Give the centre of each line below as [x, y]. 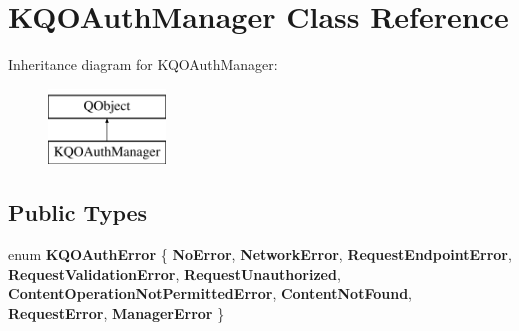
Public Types [78, 212]
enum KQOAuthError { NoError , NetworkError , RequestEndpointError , [260, 254]
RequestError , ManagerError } [116, 312]
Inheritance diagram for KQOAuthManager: [143, 64]
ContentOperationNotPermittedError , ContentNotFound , [210, 293]
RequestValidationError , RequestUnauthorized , [174, 273]
